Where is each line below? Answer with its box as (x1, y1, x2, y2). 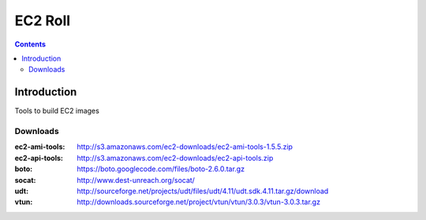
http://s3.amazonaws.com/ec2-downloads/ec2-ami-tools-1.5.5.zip (77, 142, 293, 151)
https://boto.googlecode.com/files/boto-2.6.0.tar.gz (77, 164, 245, 173)
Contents (14, 39, 47, 49)
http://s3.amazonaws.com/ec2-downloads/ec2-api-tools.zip (77, 153, 274, 162)
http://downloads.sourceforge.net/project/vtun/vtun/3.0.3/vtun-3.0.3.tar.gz (77, 197, 321, 207)
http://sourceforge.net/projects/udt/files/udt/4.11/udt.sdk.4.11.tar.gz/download (77, 186, 329, 196)
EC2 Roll (14, 12, 71, 29)
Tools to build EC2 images (14, 106, 100, 116)
